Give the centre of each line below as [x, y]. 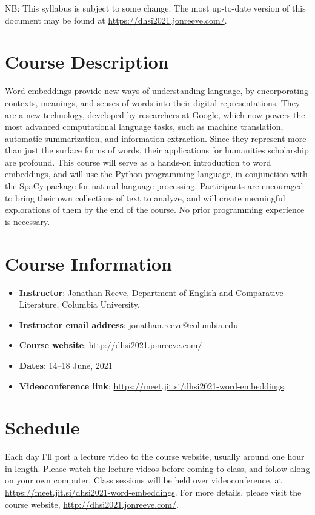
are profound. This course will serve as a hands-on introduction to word [138, 162]
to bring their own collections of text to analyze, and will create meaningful [145, 197]
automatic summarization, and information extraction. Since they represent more [156, 138]
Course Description [87, 62]
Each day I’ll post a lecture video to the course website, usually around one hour [155, 456]
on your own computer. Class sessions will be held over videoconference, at [144, 480]
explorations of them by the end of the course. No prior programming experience [155, 210]
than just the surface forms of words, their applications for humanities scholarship [157, 150]
